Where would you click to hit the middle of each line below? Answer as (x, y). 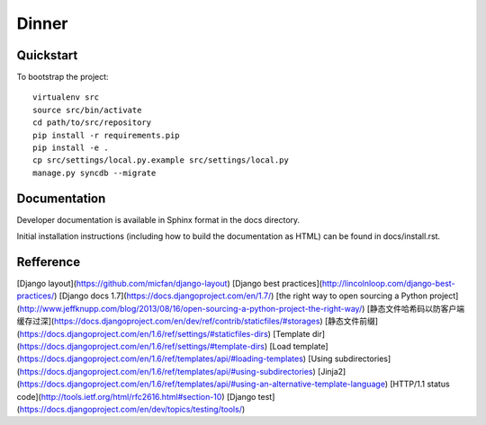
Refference (49, 262)
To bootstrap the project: (63, 77)
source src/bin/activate (87, 110)
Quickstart (47, 55)
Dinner (42, 23)
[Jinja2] (332, 371)
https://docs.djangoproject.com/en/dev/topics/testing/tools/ (131, 409)
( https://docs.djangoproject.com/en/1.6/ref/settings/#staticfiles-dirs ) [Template (163, 333)
